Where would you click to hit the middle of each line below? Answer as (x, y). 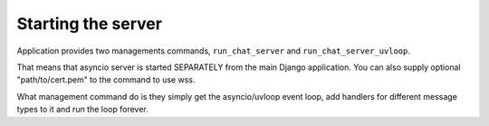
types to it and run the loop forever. (82, 110)
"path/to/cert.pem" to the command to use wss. (106, 80)
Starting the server (90, 24)
